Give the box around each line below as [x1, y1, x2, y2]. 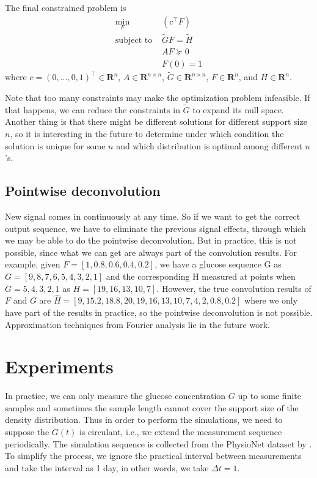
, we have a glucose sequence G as [155, 258, 282, 271]
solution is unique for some [5, 139, 106, 152]
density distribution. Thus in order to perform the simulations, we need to [5, 413, 283, 426]
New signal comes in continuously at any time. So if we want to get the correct [5, 209, 301, 222]
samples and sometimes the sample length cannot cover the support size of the [5, 401, 299, 414]
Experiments [5, 354, 114, 379]
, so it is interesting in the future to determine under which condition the [10, 127, 284, 140]
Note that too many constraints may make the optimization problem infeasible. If [5, 91, 310, 103]
